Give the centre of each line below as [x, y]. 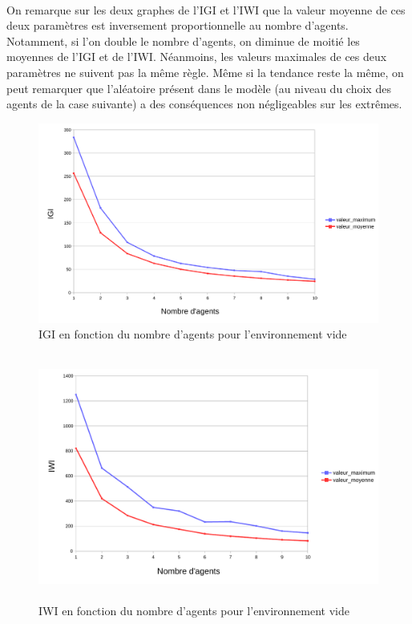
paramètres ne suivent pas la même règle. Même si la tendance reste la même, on [205, 72]
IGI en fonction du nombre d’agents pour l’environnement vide [193, 334]
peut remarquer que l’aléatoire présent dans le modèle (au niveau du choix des [199, 88]
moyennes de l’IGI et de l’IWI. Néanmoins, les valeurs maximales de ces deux [197, 57]
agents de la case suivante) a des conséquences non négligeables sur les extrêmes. [204, 104]
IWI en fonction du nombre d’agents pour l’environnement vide [194, 610]
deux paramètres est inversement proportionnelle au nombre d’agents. [178, 25]
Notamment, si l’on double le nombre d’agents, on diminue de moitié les [183, 41]
